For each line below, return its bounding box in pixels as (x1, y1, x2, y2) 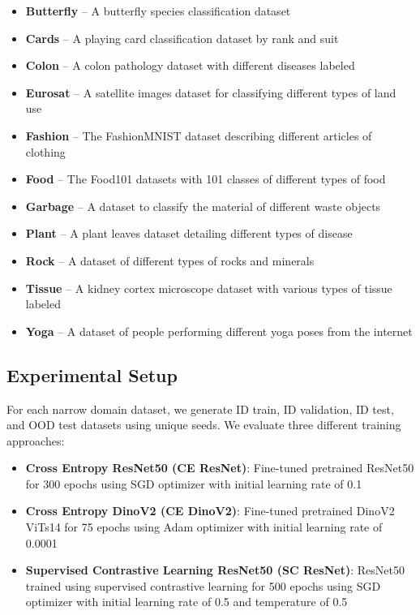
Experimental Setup (6, 362, 178, 387)
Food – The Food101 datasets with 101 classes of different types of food (25, 170, 386, 187)
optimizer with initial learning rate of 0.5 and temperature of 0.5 (25, 593, 348, 610)
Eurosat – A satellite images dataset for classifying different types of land (25, 84, 396, 101)
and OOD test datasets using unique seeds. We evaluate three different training (6, 416, 401, 433)
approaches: (6, 432, 65, 449)
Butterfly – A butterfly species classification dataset (25, 2, 291, 19)
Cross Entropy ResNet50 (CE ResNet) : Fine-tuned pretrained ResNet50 (25, 459, 414, 476)
